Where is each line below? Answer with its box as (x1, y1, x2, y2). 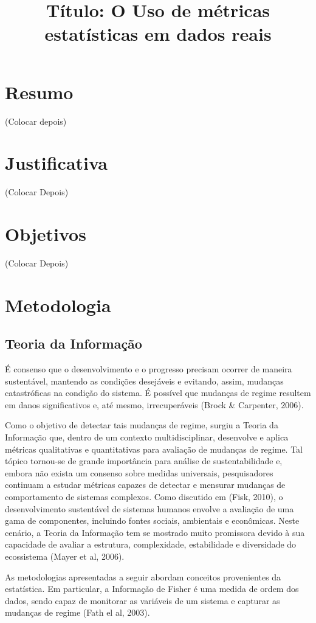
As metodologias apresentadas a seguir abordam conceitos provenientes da (5, 570, 281, 583)
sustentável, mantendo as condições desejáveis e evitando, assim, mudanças (5, 374, 284, 387)
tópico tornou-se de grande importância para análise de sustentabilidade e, (5, 454, 283, 467)
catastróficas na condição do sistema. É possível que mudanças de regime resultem (5, 386, 311, 399)
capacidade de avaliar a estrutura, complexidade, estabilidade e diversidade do (5, 538, 297, 551)
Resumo (5, 79, 74, 104)
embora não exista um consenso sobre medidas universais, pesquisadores (5, 466, 273, 479)
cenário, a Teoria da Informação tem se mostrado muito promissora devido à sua (5, 526, 305, 538)
